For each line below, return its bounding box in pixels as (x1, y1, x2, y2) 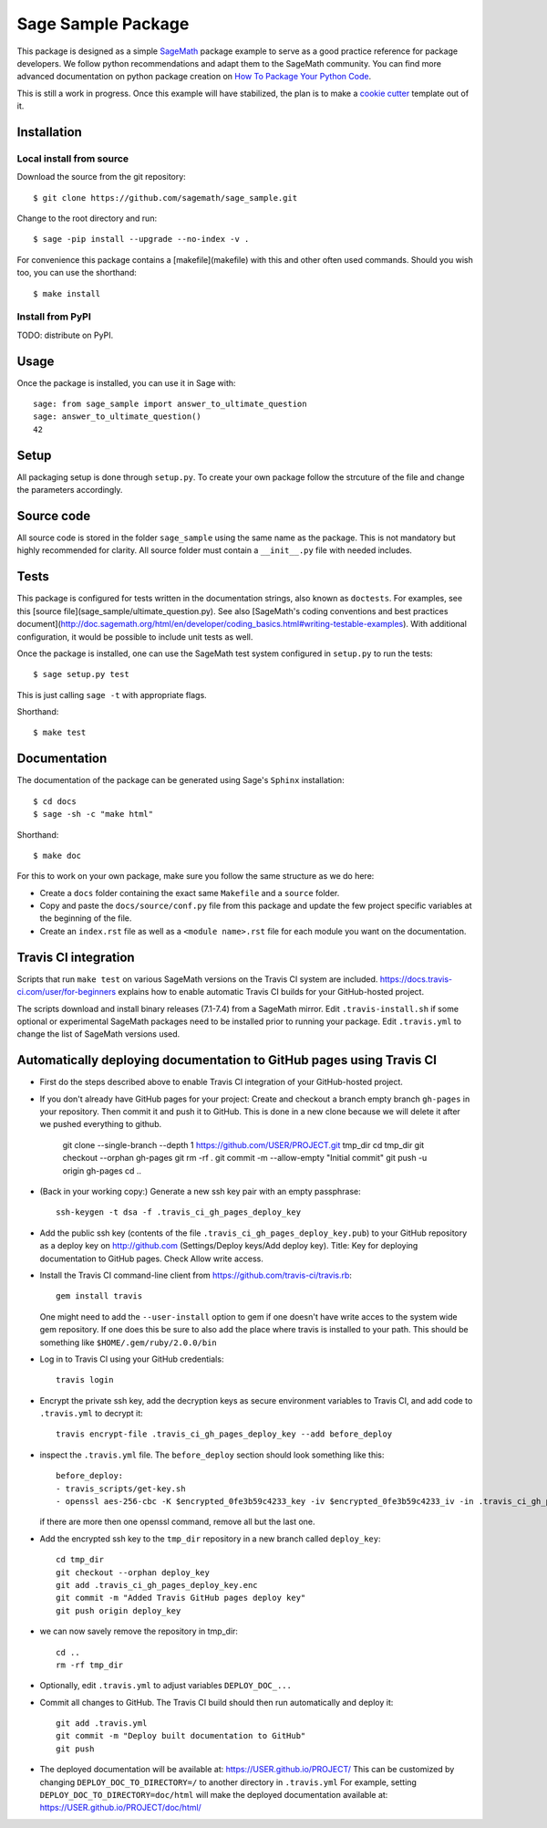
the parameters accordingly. (16, 485, 123, 496)
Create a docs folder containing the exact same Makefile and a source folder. (39, 887, 340, 898)
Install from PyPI (16, 310, 91, 323)
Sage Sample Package (16, 14, 190, 34)
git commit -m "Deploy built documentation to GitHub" (56, 1730, 306, 1741)
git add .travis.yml (56, 1718, 148, 1729)
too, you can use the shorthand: (16, 267, 137, 278)
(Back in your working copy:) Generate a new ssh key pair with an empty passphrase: (39, 1186, 362, 1196)
